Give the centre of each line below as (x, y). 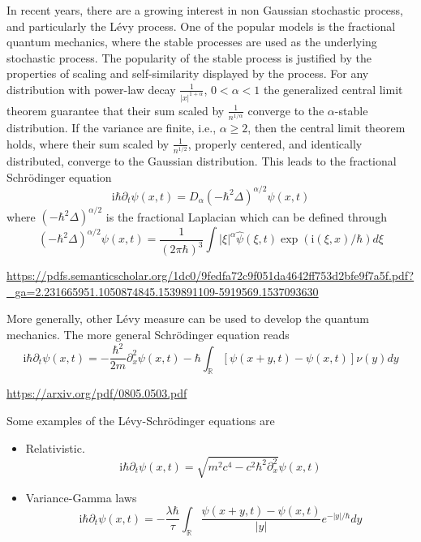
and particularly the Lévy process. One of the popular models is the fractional (201, 26)
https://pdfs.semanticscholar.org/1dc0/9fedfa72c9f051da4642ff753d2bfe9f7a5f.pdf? (210, 275)
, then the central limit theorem (326, 128)
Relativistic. (55, 447)
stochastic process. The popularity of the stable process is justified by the (189, 57)
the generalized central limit (333, 89)
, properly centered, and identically (275, 143)
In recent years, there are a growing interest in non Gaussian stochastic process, (205, 10)
